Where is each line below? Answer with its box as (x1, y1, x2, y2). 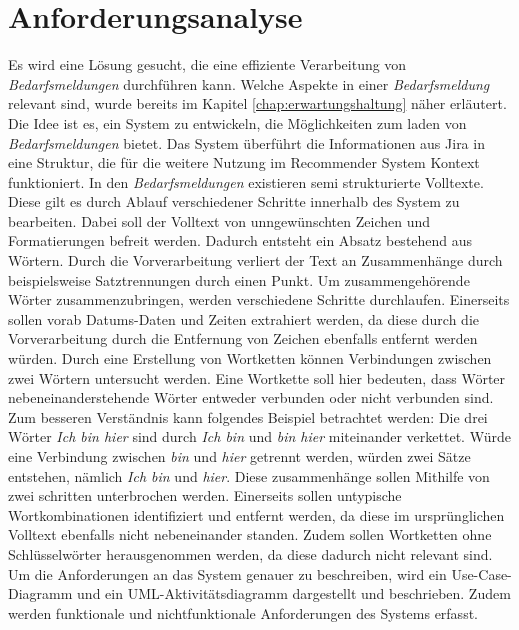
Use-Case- (451, 563, 512, 584)
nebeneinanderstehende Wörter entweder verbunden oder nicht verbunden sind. (8, 387, 494, 408)
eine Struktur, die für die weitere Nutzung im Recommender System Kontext (8, 152, 480, 173)
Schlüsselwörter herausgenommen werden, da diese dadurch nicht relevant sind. (8, 543, 493, 564)
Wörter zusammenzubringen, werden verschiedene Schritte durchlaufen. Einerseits (8, 289, 510, 310)
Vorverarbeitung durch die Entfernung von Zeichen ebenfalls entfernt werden (8, 328, 478, 349)
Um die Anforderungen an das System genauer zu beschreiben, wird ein (8, 563, 447, 584)
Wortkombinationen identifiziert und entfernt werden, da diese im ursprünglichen (8, 504, 505, 525)
